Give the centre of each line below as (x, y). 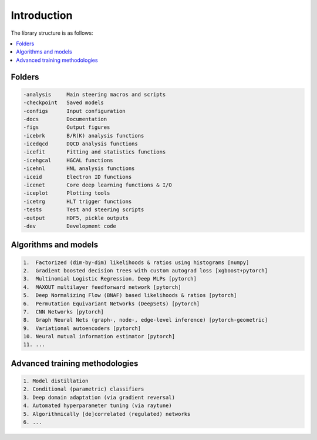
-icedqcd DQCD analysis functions (80, 144)
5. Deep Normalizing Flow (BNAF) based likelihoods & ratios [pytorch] (130, 295)
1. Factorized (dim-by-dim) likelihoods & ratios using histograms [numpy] (136, 262)
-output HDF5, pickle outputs (76, 218)
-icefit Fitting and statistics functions (95, 152)
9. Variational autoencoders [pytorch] (82, 328)
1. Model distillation (56, 381)
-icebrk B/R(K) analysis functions (84, 136)
